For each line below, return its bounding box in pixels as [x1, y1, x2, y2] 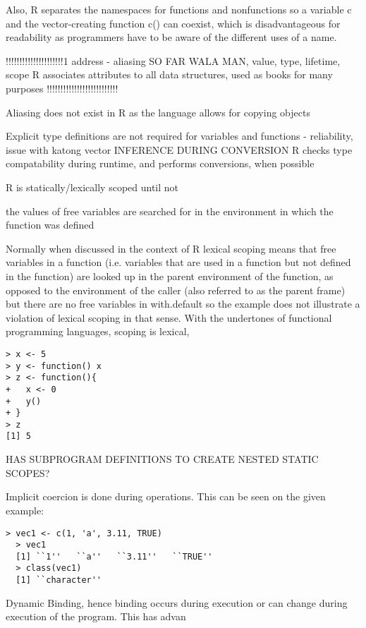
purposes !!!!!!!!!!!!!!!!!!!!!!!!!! [6, 80, 118, 95]
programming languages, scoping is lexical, [6, 324, 190, 339]
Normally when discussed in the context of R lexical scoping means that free [6, 241, 336, 255]
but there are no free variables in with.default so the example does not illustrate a [6, 296, 360, 311]
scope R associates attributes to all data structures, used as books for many [6, 67, 333, 82]
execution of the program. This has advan [6, 609, 186, 624]
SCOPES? [6, 465, 50, 480]
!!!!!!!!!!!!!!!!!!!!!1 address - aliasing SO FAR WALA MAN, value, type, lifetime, [6, 53, 341, 68]
